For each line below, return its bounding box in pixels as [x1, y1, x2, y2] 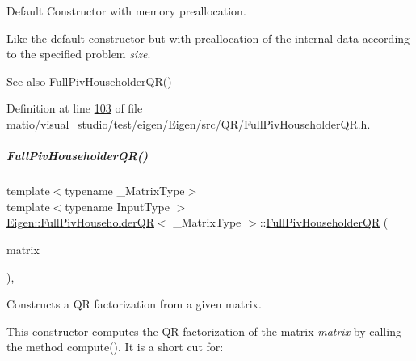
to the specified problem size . [6, 45, 151, 62]
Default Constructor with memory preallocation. [6, 2, 246, 19]
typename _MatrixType [65, 182, 185, 199]
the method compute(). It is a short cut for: [6, 338, 224, 355]
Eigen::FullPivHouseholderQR [6, 214, 154, 231]
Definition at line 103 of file [6, 100, 143, 117]
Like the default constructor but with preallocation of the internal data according [6, 29, 410, 46]
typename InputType [65, 197, 170, 214]
